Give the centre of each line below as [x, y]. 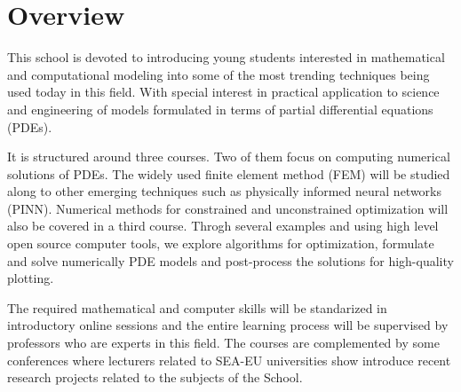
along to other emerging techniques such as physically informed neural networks [225, 191]
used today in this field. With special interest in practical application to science [223, 92]
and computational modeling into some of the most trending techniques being [219, 74]
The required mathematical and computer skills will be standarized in [197, 307]
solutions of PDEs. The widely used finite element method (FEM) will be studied [229, 173]
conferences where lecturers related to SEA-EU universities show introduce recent [229, 360]
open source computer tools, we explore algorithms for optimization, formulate [221, 243]
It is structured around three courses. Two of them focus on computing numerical [229, 157]
